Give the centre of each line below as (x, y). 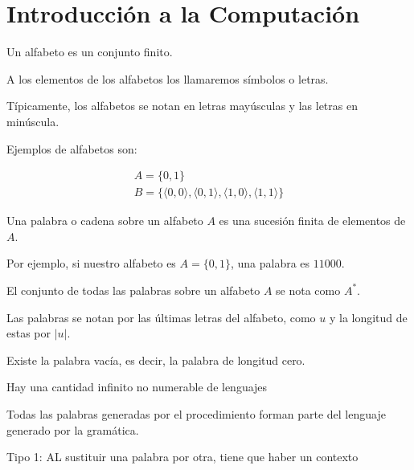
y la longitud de (368, 317)
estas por (29, 333)
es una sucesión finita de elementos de (312, 221)
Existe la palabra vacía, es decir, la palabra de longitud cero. (156, 360)
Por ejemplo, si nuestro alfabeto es (91, 263)
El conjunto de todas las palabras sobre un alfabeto (133, 290)
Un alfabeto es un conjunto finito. (90, 52)
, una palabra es (270, 263)
